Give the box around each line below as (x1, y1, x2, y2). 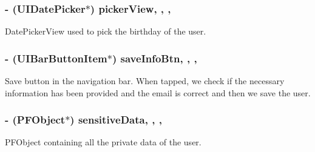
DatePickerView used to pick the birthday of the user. (5, 25, 206, 38)
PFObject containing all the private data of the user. (5, 136, 202, 148)
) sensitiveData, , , (70, 112, 162, 127)
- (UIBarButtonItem (5, 50, 107, 65)
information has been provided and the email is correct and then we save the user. (5, 86, 311, 99)
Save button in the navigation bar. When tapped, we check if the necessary (5, 74, 285, 87)
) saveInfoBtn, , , (112, 50, 197, 65)
